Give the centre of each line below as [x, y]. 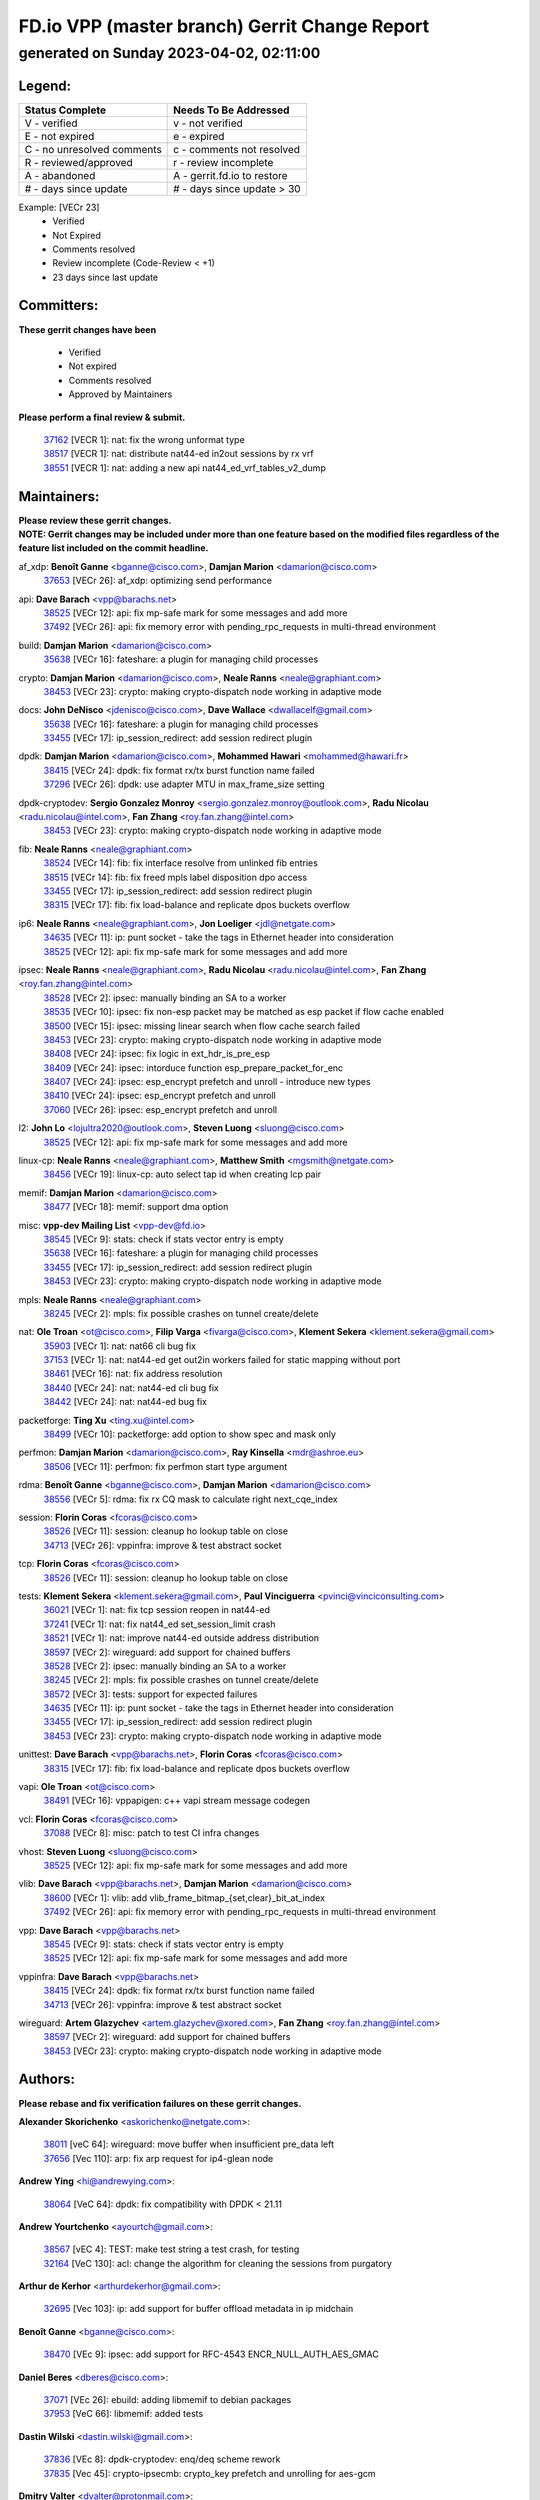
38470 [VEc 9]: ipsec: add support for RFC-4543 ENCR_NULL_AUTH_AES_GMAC [211, 2354]
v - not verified [208, 123]
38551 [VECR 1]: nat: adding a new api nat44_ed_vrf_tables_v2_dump [185, 467]
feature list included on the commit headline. [113, 548]
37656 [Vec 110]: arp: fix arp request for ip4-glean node [158, 2158]
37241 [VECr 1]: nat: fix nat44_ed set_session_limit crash [159, 1624]
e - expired [199, 136]
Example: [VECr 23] [59, 207]
